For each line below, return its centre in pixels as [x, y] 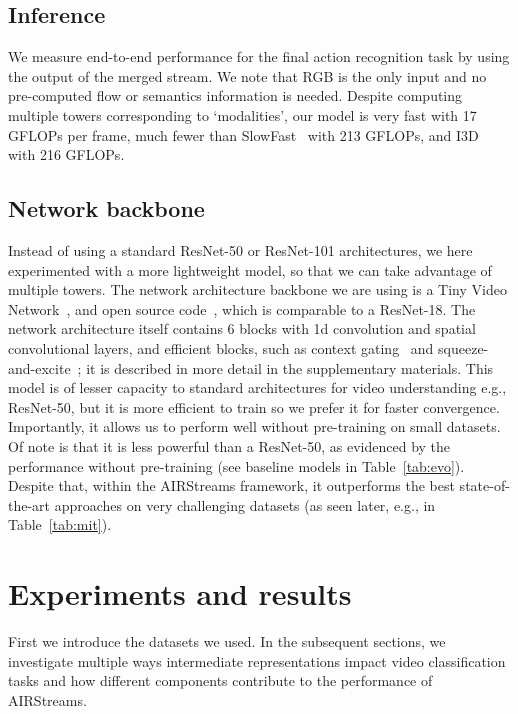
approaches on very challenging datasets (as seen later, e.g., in [245, 504]
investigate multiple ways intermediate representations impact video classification [257, 660]
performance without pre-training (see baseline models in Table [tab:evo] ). [236, 465]
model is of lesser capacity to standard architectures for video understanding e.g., [257, 387]
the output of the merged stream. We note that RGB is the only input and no [247, 75]
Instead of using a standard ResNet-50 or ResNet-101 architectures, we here [240, 249]
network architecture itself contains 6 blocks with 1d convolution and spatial [242, 328]
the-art [29, 504]
